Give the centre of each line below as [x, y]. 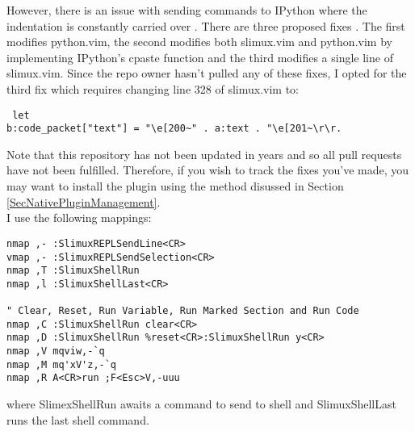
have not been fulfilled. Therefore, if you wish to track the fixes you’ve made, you [208, 170]
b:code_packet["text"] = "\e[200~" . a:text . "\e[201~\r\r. [174, 129]
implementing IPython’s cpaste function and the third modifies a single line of [200, 57]
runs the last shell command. [78, 419]
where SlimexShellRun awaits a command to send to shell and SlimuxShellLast [201, 404]
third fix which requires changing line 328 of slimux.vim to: [153, 88]
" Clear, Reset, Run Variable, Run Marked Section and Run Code [183, 311]
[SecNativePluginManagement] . [84, 201]
